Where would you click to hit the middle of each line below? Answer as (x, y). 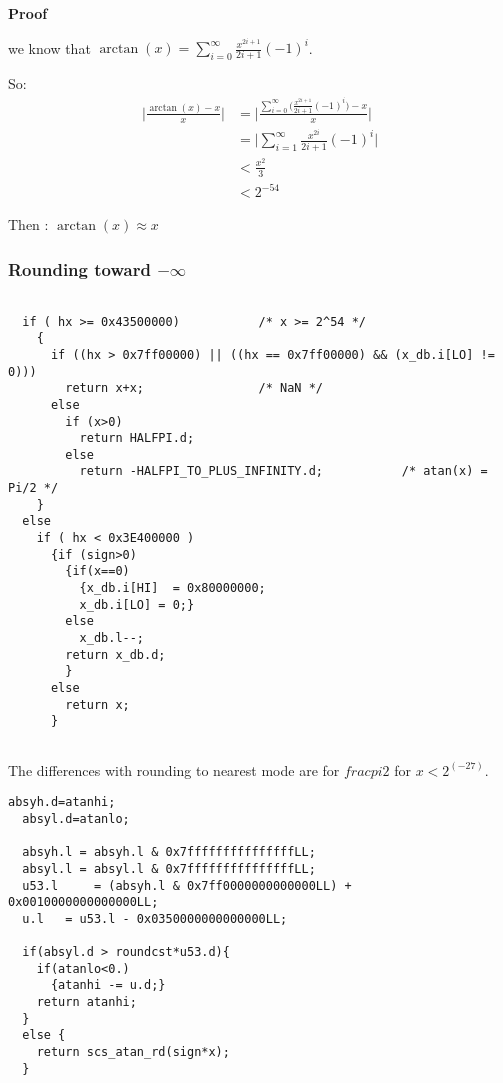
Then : (28, 224)
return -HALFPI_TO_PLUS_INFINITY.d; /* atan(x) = (283, 471)
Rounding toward (79, 268)
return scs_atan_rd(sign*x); (133, 1052)
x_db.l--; (112, 638)
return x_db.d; (115, 654)
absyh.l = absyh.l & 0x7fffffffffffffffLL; (169, 852)
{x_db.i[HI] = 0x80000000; (172, 588)
